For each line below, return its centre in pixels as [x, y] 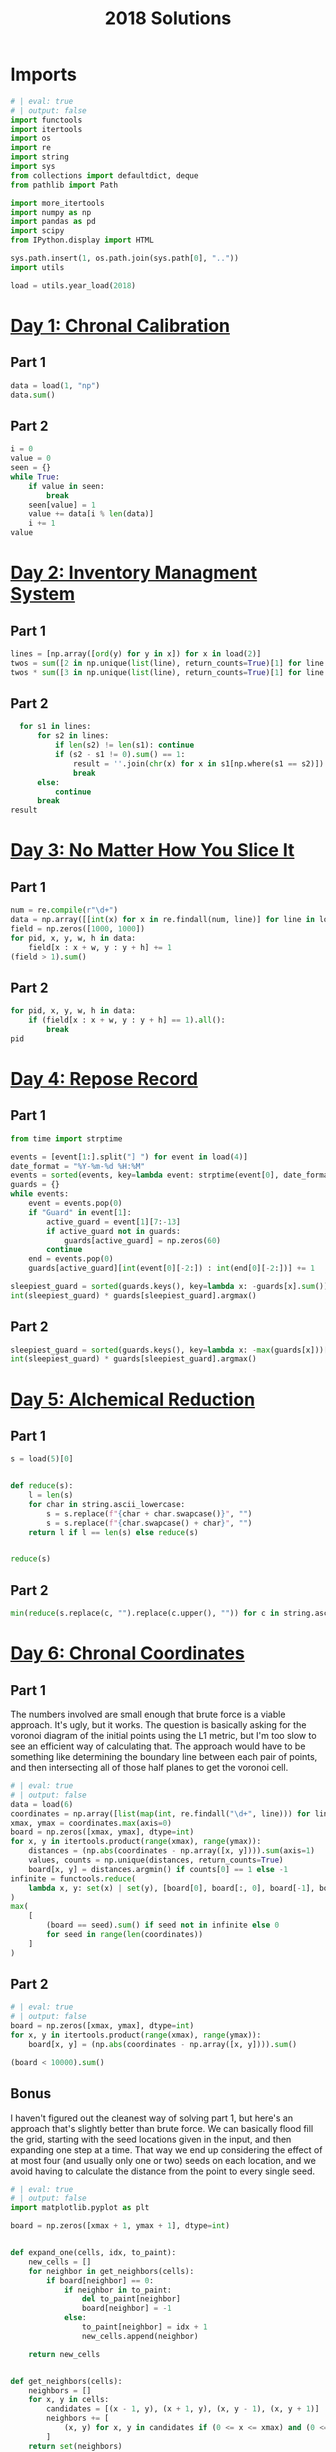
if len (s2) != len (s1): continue [124, 745]
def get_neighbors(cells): [66, 2381]
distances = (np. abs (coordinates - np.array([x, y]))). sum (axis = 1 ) [171, 1851]
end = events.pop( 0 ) [71, 1259]
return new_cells [64, 2354]
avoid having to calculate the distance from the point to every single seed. [163, 2171]
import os [31, 138]
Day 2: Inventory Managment [134, 573]
